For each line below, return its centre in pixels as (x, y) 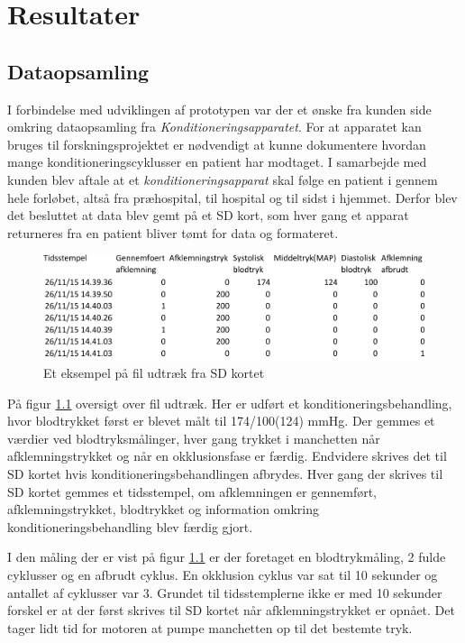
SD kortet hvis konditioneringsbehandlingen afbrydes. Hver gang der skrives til (225, 473)
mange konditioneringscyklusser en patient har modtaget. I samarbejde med (217, 162)
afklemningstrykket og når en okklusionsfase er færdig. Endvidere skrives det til (227, 456)
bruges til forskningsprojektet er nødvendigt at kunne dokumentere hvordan (217, 144)
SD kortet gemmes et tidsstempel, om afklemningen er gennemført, (192, 491)
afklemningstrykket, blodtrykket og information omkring (164, 509)
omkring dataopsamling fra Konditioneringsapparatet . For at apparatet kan (214, 127)
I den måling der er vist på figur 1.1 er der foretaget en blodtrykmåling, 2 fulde (227, 557)
